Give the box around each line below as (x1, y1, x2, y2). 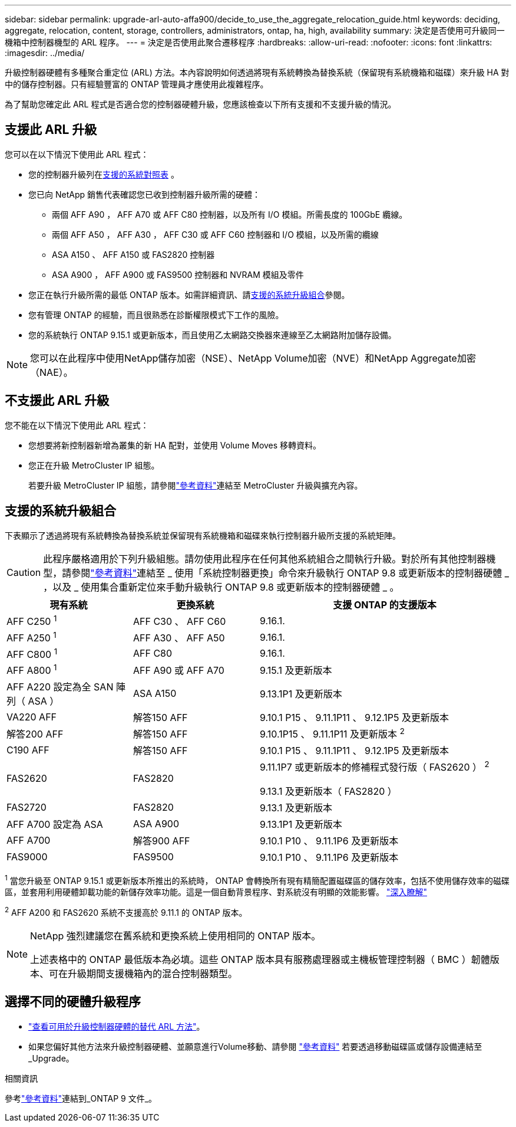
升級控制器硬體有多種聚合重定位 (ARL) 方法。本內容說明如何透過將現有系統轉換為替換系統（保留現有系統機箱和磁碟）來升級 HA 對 (5, 67, 510, 77)
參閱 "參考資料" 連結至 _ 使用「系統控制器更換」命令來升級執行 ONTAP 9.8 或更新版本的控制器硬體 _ (71, 566, 510, 579)
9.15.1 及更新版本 (260, 664, 332, 676)
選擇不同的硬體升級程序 (5, 994, 141, 1010)
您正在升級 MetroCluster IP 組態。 (28, 460, 160, 470)
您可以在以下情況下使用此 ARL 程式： (5, 149, 149, 159)
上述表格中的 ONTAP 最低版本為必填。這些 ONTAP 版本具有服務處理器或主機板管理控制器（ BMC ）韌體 (30, 953, 490, 965)
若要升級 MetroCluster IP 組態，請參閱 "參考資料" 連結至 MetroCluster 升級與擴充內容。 (28, 480, 363, 490)
